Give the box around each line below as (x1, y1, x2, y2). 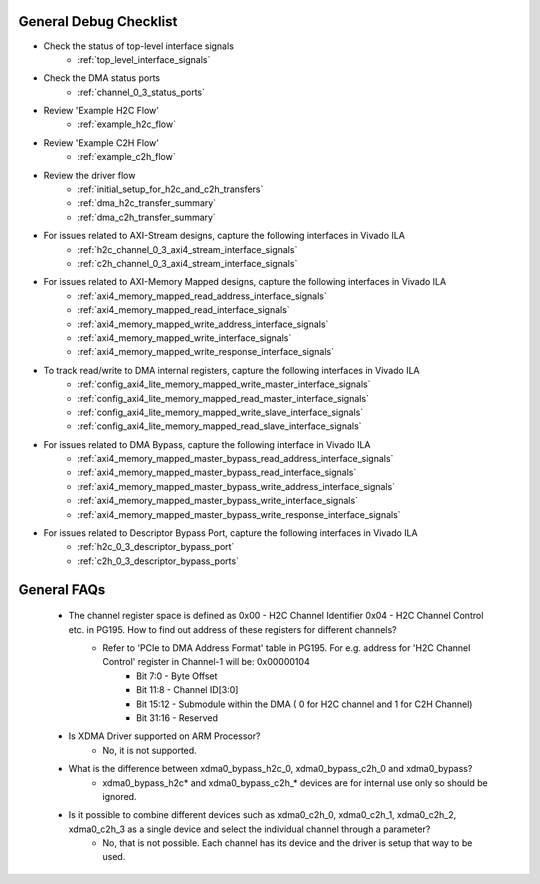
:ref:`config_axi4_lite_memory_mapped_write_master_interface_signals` (77, 378, 371, 390)
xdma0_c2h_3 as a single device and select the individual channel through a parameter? (68, 823, 431, 835)
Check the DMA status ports (43, 72, 160, 84)
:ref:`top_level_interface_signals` (77, 53, 211, 65)
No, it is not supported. (102, 744, 197, 756)
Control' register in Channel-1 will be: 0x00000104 (102, 656, 310, 668)
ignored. (102, 790, 137, 802)
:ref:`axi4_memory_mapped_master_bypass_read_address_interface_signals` (77, 453, 394, 465)
